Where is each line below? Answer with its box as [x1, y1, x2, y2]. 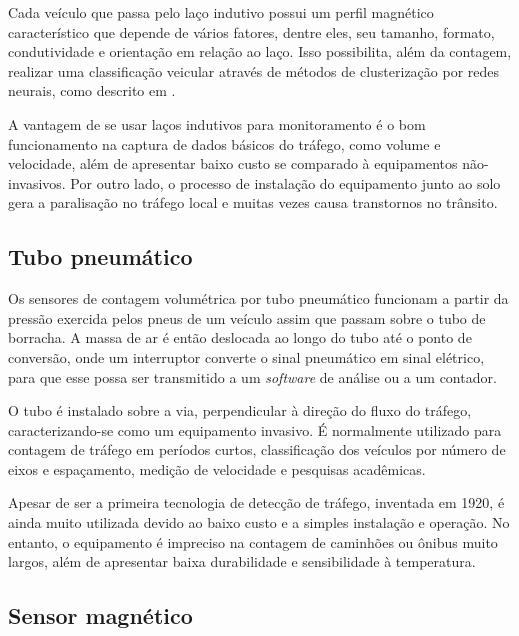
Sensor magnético [8, 600, 193, 631]
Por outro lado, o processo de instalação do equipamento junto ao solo [70, 172, 501, 193]
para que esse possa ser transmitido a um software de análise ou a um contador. [8, 366, 497, 387]
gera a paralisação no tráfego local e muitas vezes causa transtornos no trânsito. [8, 192, 498, 213]
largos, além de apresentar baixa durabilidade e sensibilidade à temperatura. [8, 551, 476, 572]
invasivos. [8, 172, 66, 193]
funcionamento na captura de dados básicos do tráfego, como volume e [8, 133, 441, 154]
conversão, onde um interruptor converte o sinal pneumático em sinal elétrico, [8, 346, 485, 367]
